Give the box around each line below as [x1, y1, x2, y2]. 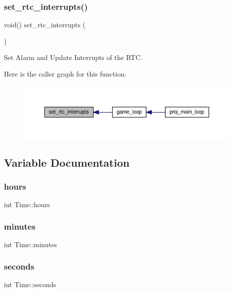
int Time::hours [4, 199, 50, 210]
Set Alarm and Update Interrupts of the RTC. [4, 52, 142, 62]
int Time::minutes [4, 239, 57, 249]
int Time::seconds [4, 279, 57, 289]
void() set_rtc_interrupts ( [4, 19, 86, 30]
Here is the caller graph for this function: [4, 69, 127, 78]
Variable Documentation [4, 155, 130, 170]
